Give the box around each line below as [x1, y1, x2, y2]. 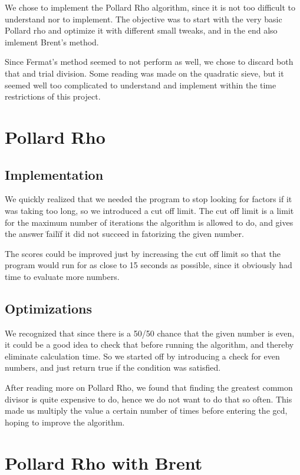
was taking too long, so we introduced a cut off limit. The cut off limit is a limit [5, 204, 294, 216]
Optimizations [5, 299, 93, 317]
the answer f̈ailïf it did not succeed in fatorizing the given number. [5, 227, 244, 240]
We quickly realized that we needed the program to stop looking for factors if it [5, 193, 292, 205]
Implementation [5, 165, 104, 183]
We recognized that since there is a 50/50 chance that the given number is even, [5, 326, 295, 339]
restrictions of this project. [5, 90, 101, 103]
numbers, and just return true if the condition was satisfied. [5, 361, 221, 374]
